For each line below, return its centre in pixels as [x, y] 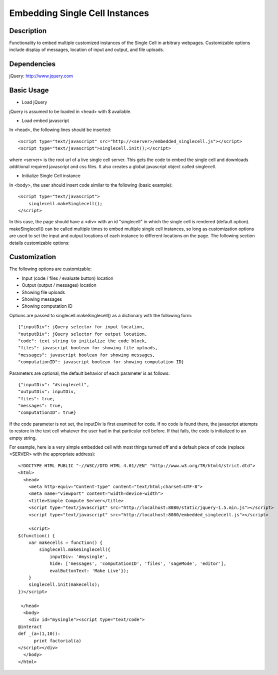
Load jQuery [34, 102]
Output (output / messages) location [59, 285]
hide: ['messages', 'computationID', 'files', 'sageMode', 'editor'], [138, 564]
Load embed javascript [45, 121]
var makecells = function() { [65, 543]
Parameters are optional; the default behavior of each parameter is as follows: [89, 373]
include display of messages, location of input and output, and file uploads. [87, 50]
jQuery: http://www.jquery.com [41, 76]
